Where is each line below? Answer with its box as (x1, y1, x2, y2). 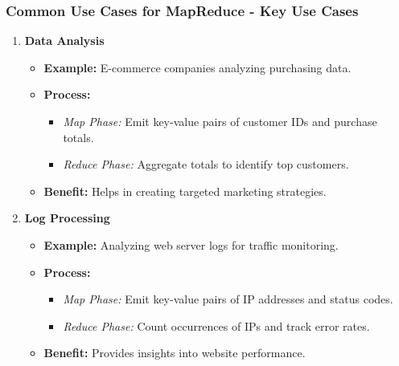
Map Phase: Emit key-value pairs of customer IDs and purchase (63, 113, 377, 129)
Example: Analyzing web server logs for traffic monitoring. (43, 236, 339, 253)
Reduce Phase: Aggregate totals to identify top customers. (63, 156, 349, 173)
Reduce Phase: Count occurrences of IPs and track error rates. (63, 317, 370, 334)
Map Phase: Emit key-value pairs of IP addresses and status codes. (63, 291, 393, 307)
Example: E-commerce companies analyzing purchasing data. (43, 59, 352, 75)
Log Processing (24, 209, 110, 226)
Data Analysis (24, 32, 105, 49)
